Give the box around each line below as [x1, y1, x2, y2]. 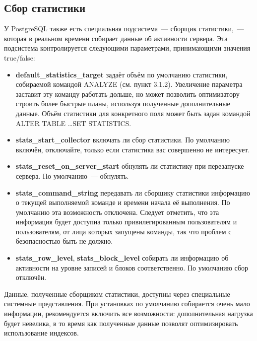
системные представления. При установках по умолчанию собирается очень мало [4, 298, 250, 309]
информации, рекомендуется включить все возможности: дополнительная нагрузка [4, 308, 253, 319]
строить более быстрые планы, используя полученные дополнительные [15, 98, 230, 109]
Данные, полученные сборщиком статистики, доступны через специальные [4, 288, 230, 299]
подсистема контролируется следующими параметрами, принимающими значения [4, 43, 251, 53]
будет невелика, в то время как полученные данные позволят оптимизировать [4, 318, 238, 328]
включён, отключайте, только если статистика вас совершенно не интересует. [15, 144, 250, 154]
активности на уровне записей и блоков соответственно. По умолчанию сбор [15, 262, 249, 273]
